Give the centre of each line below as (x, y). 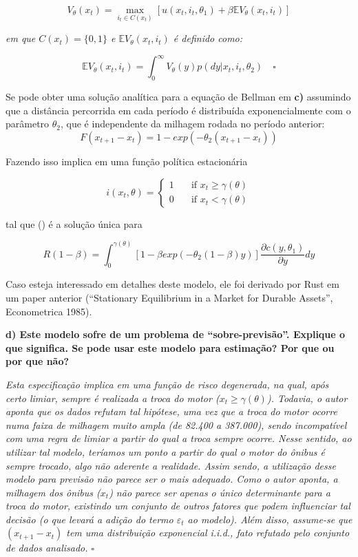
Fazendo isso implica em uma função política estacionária (127, 161)
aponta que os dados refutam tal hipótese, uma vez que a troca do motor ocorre (171, 411)
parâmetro (28, 124)
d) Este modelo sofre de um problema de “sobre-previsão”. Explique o (176, 334)
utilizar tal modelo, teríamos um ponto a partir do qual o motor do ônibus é (165, 451)
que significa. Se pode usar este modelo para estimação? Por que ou (170, 347)
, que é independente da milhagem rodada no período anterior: (193, 124)
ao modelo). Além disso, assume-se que (270, 519)
